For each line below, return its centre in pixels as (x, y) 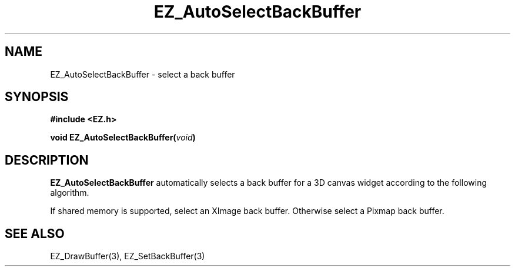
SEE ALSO (35, 233)
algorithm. (70, 193)
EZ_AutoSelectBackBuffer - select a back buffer (143, 74)
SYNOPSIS (37, 97)
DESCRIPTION (47, 160)
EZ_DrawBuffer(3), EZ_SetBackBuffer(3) (128, 256)
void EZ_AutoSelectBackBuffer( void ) (123, 138)
